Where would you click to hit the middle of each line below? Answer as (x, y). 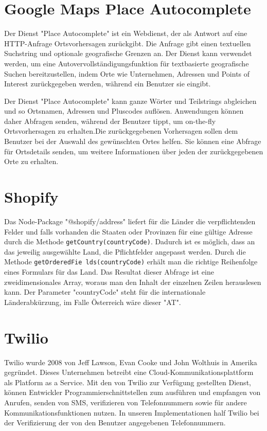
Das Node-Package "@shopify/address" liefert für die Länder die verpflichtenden (130, 221)
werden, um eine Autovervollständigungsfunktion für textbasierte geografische (127, 63)
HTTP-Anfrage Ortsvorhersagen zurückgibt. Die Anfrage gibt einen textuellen (128, 43)
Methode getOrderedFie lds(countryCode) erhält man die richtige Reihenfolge (131, 262)
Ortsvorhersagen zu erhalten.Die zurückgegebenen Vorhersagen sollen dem (121, 131)
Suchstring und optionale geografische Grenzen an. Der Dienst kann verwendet (128, 53)
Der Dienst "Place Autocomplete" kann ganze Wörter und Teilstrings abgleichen (130, 101)
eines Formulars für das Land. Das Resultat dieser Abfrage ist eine (109, 272)
